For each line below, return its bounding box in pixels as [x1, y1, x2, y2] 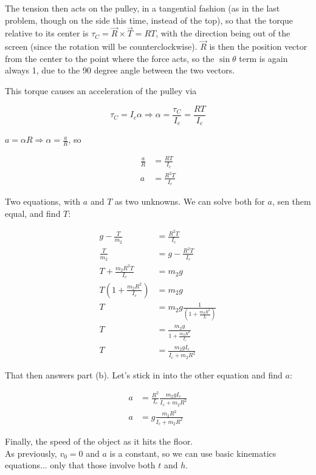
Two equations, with [5, 195, 81, 208]
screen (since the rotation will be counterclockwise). [5, 40, 197, 53]
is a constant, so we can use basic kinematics [109, 446, 276, 459]
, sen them [272, 195, 311, 208]
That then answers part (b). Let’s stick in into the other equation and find [5, 368, 283, 381]
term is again [239, 52, 288, 64]
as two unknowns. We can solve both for [114, 195, 265, 208]
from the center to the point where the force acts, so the [5, 52, 215, 64]
